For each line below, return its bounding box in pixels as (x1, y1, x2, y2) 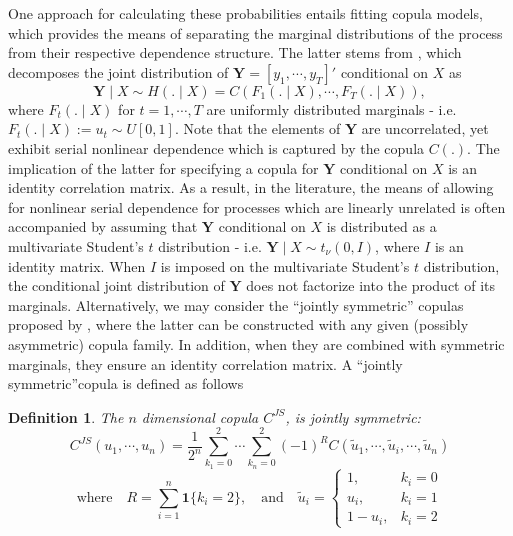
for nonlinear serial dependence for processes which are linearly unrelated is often (8, 196, 506, 217)
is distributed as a (326, 216, 437, 237)
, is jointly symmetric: (285, 406, 421, 427)
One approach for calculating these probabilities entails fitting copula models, (8, 3, 483, 23)
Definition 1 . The (8, 406, 124, 427)
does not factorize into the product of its (246, 275, 496, 296)
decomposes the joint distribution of (8, 61, 229, 82)
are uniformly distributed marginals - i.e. (206, 98, 457, 119)
